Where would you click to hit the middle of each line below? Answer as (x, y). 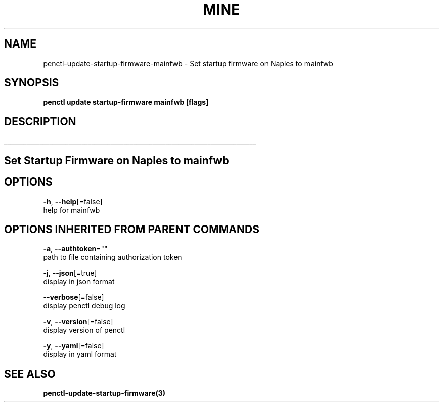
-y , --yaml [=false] (74, 346)
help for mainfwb (72, 210)
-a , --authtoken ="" (75, 249)
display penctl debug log (84, 306)
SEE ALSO (30, 374)
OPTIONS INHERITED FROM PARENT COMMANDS (132, 229)
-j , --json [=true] (70, 273)
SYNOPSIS (32, 83)
